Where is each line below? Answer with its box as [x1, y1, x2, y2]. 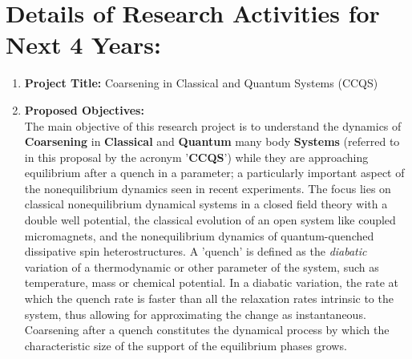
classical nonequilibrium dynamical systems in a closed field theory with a [24, 196, 388, 212]
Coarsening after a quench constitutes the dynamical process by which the [24, 321, 390, 338]
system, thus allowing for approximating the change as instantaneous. [24, 305, 366, 322]
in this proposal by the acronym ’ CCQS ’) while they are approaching [24, 148, 369, 165]
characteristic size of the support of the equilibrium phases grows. [24, 337, 347, 353]
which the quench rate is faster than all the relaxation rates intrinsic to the [24, 290, 394, 307]
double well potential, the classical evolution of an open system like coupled [24, 212, 396, 228]
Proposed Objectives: [24, 101, 144, 118]
